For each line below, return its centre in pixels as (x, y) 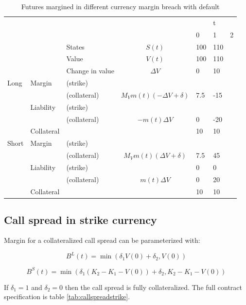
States (75, 46)
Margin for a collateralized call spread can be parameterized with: (102, 240)
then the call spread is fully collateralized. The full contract (153, 287)
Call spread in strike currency (80, 220)
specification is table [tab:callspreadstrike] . (67, 297)
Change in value (90, 71)
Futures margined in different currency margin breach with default (120, 6)
